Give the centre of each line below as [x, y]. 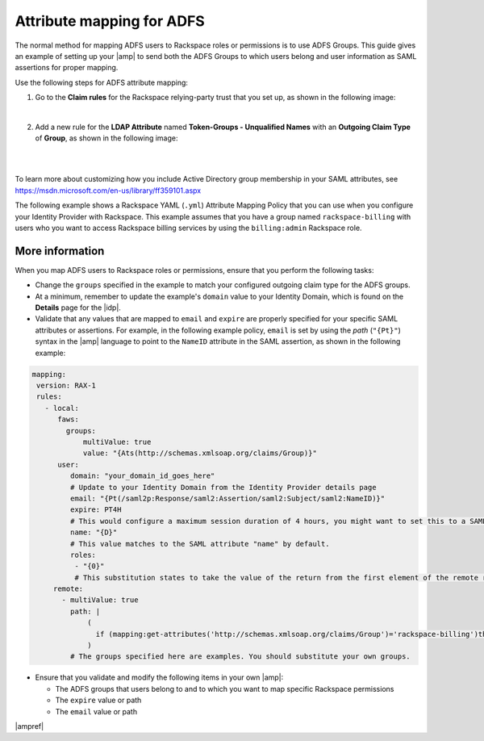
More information [60, 251]
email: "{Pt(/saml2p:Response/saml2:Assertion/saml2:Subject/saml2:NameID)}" [227, 498]
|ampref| [29, 726]
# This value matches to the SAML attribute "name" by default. [200, 544]
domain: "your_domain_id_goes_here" [142, 476]
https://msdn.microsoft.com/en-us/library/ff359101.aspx [108, 190]
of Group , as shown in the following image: [106, 138]
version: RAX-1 [67, 386]
